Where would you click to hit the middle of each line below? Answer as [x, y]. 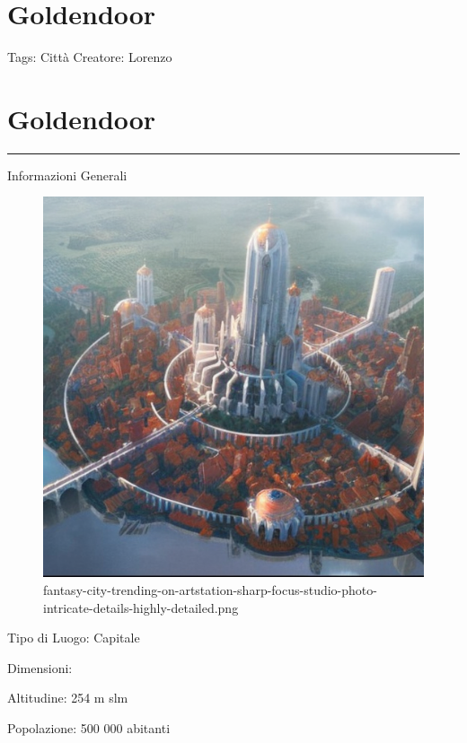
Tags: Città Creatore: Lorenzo [90, 57]
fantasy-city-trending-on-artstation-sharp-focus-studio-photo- [210, 590]
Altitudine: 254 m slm [68, 698]
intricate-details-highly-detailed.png [141, 607]
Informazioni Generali [67, 175]
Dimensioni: [40, 667]
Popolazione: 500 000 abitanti [89, 728]
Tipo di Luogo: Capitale [74, 638]
